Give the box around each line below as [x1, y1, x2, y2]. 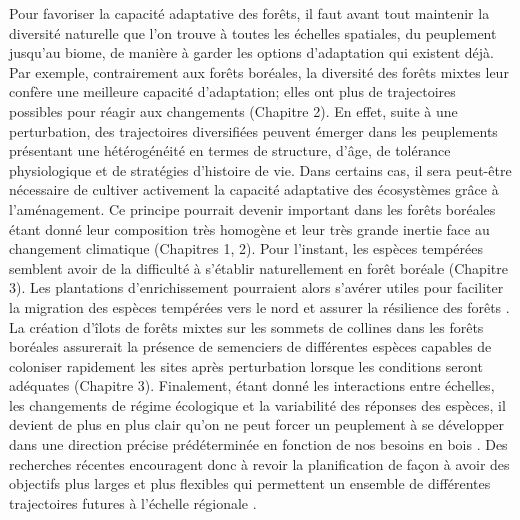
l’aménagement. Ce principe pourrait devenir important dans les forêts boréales [9, 198, 496, 219]
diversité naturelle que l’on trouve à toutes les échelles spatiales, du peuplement [9, 22, 497, 43]
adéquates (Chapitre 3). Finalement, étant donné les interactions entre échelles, [9, 375, 495, 396]
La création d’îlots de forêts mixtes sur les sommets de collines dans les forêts [9, 316, 484, 337]
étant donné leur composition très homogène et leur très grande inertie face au [9, 218, 490, 239]
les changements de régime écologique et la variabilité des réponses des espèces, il [9, 394, 506, 415]
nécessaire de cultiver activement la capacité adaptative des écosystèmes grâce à [9, 179, 499, 200]
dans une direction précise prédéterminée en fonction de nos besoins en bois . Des [9, 434, 508, 455]
